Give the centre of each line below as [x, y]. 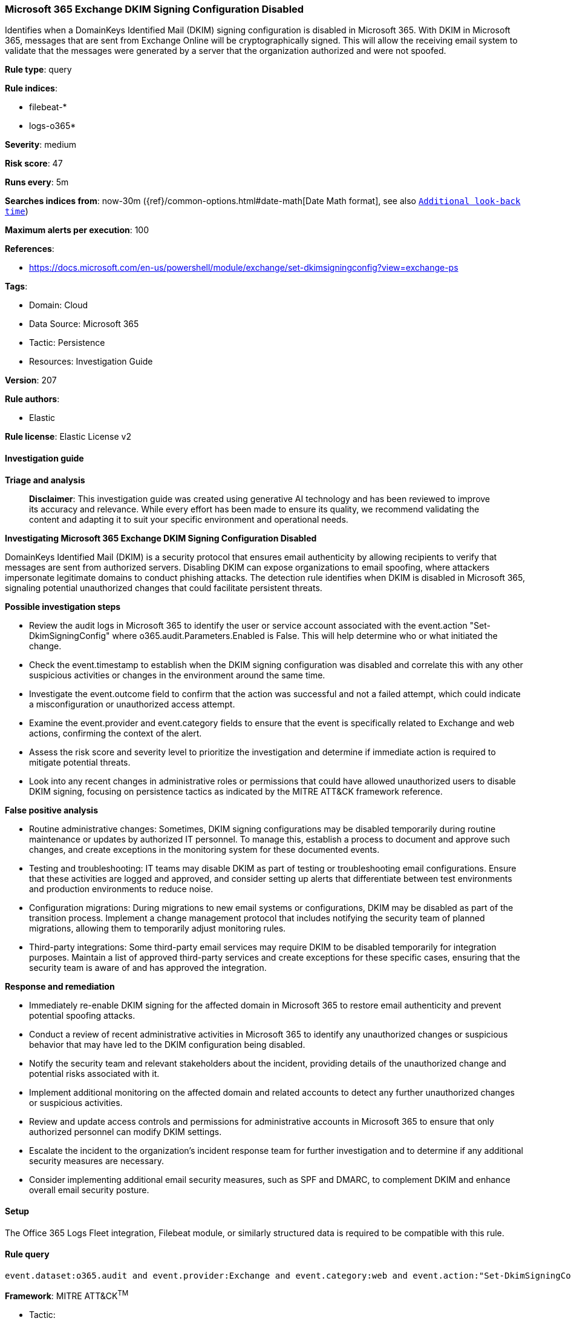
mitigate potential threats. [80, 762]
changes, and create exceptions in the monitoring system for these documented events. [204, 849]
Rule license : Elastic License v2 [68, 437]
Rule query [27, 1254]
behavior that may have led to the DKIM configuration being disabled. [167, 1044]
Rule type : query [38, 70]
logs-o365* [53, 126]
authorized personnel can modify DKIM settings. [126, 1131]
